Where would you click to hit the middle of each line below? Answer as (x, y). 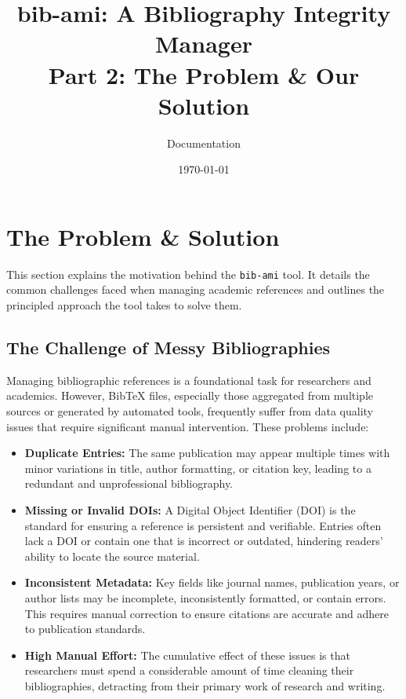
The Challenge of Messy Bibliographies (169, 348)
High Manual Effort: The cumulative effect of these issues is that (187, 655)
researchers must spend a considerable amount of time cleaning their (189, 670)
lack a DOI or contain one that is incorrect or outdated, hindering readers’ (204, 541)
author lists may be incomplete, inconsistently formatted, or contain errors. (205, 597)
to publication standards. (85, 629)
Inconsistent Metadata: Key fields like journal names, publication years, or (212, 582)
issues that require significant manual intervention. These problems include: (188, 426)
